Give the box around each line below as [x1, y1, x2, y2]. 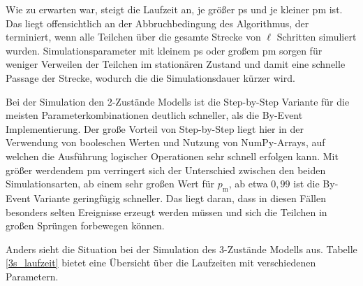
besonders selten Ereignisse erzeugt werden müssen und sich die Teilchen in [6, 204, 327, 219]
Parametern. [6, 269, 59, 283]
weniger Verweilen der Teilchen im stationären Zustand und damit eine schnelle [6, 57, 346, 71]
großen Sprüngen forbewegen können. [6, 218, 165, 233]
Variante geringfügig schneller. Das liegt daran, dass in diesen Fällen [34, 190, 326, 205]
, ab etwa [228, 176, 268, 191]
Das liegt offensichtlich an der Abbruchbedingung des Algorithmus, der [6, 15, 309, 30]
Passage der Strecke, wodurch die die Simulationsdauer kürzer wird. [6, 70, 295, 85]
